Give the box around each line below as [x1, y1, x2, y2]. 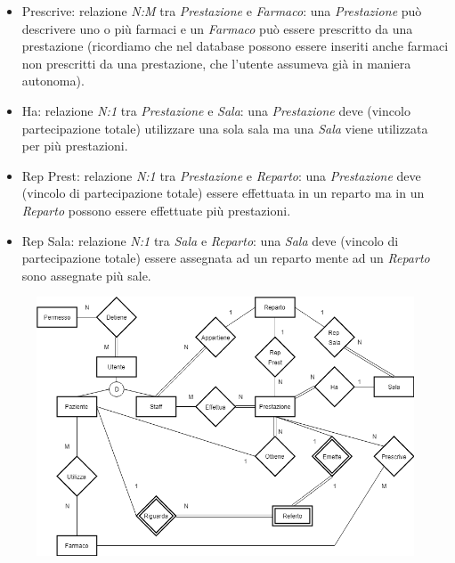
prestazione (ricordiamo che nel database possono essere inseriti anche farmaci [21, 37, 449, 55]
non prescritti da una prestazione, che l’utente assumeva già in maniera [21, 53, 411, 72]
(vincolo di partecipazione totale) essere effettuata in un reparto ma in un [21, 184, 425, 202]
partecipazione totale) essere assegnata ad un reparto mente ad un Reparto [21, 249, 430, 267]
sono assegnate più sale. [21, 265, 151, 284]
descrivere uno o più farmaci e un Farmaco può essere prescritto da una [21, 19, 413, 37]
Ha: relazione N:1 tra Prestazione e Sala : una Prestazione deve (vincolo [21, 101, 410, 119]
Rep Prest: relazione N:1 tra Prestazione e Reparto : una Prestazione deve [21, 166, 421, 184]
